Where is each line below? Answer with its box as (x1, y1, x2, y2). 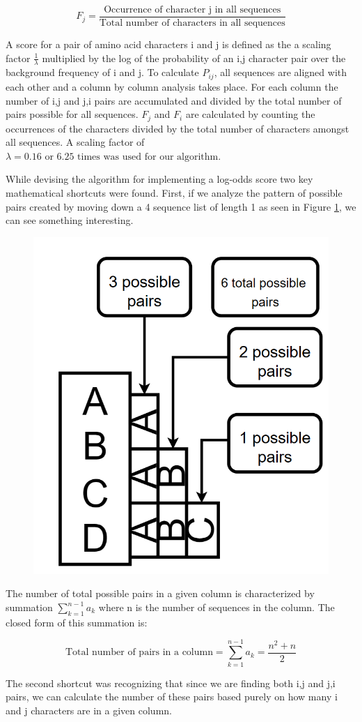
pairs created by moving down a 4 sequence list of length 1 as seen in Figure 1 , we (6, 199, 356, 213)
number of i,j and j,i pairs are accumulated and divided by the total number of (6, 93, 342, 107)
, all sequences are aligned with (214, 65, 347, 80)
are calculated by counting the (185, 107, 315, 121)
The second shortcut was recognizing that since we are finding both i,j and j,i (6, 675, 336, 690)
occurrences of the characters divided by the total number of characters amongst (6, 121, 349, 135)
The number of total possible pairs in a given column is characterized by (6, 586, 315, 601)
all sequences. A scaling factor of (6, 135, 145, 149)
